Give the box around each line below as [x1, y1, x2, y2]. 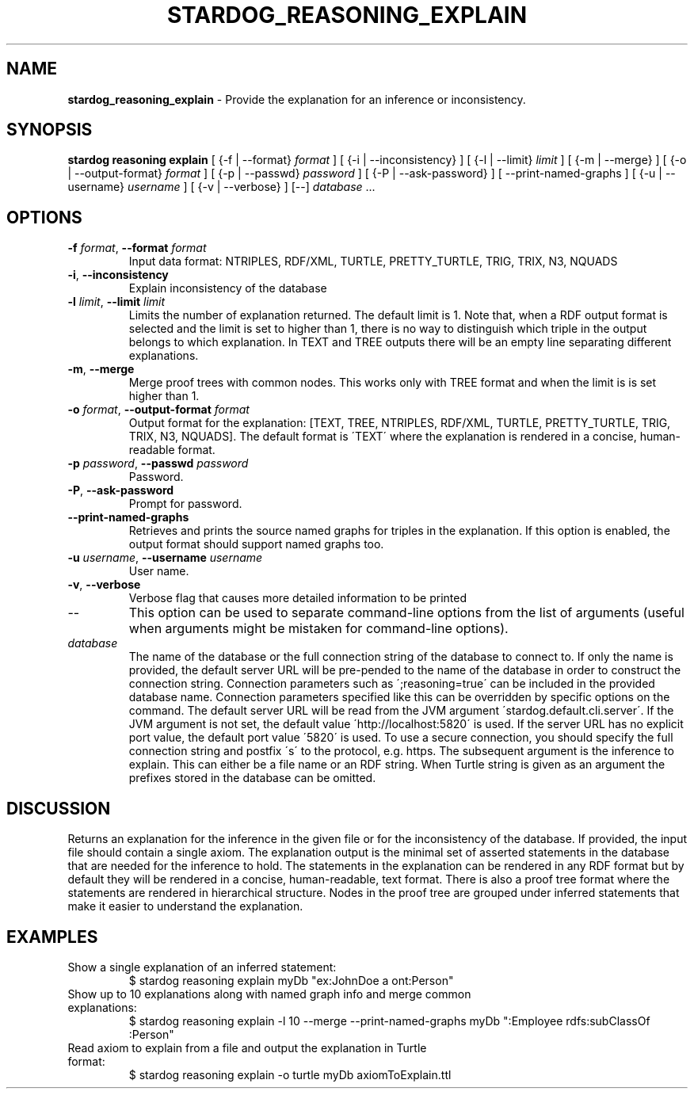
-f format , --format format [67, 241, 207, 255]
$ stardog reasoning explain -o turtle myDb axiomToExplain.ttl [128, 1067, 452, 1082]
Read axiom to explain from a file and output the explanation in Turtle [67, 1040, 427, 1055]
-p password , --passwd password [67, 456, 249, 471]
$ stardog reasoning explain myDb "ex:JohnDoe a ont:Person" [128, 973, 454, 987]
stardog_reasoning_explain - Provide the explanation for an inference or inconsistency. [67, 92, 526, 106]
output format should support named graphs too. [128, 537, 384, 551]
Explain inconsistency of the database [128, 281, 327, 296]
